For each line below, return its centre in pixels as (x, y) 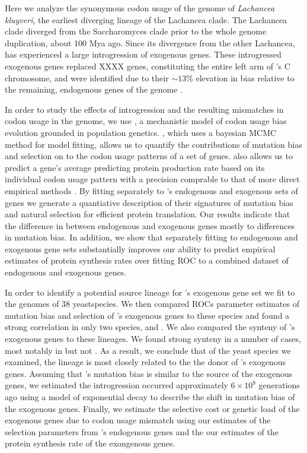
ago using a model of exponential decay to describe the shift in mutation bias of (150, 397)
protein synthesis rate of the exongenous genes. (90, 443)
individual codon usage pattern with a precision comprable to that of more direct (152, 179)
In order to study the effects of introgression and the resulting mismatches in (144, 109)
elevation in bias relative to (245, 77)
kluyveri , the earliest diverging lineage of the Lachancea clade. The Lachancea (146, 19)
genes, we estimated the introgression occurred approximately (116, 385)
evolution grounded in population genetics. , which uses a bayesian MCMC (141, 132)
